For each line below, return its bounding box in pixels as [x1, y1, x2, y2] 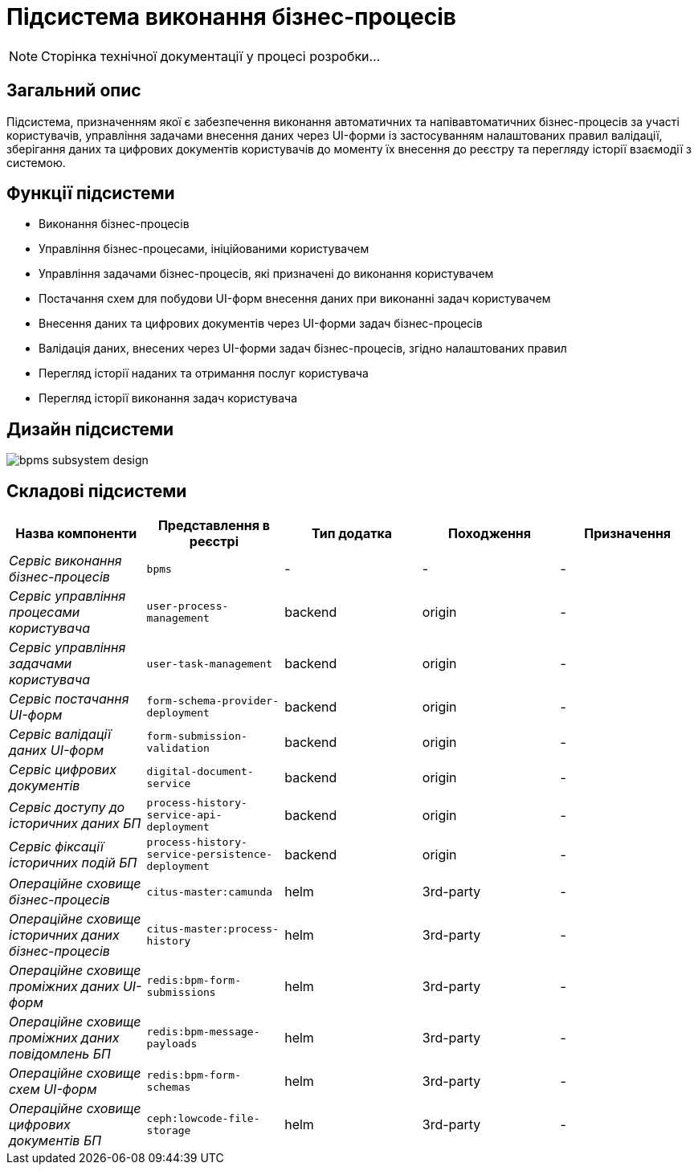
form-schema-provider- [146, 695, 279, 708]
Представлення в [157, 517, 270, 534]
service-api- [146, 809, 222, 822]
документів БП [9, 1132, 102, 1149]
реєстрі [189, 533, 239, 550]
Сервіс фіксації [9, 838, 104, 855]
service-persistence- [146, 848, 273, 861]
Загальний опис [6, 80, 141, 101]
